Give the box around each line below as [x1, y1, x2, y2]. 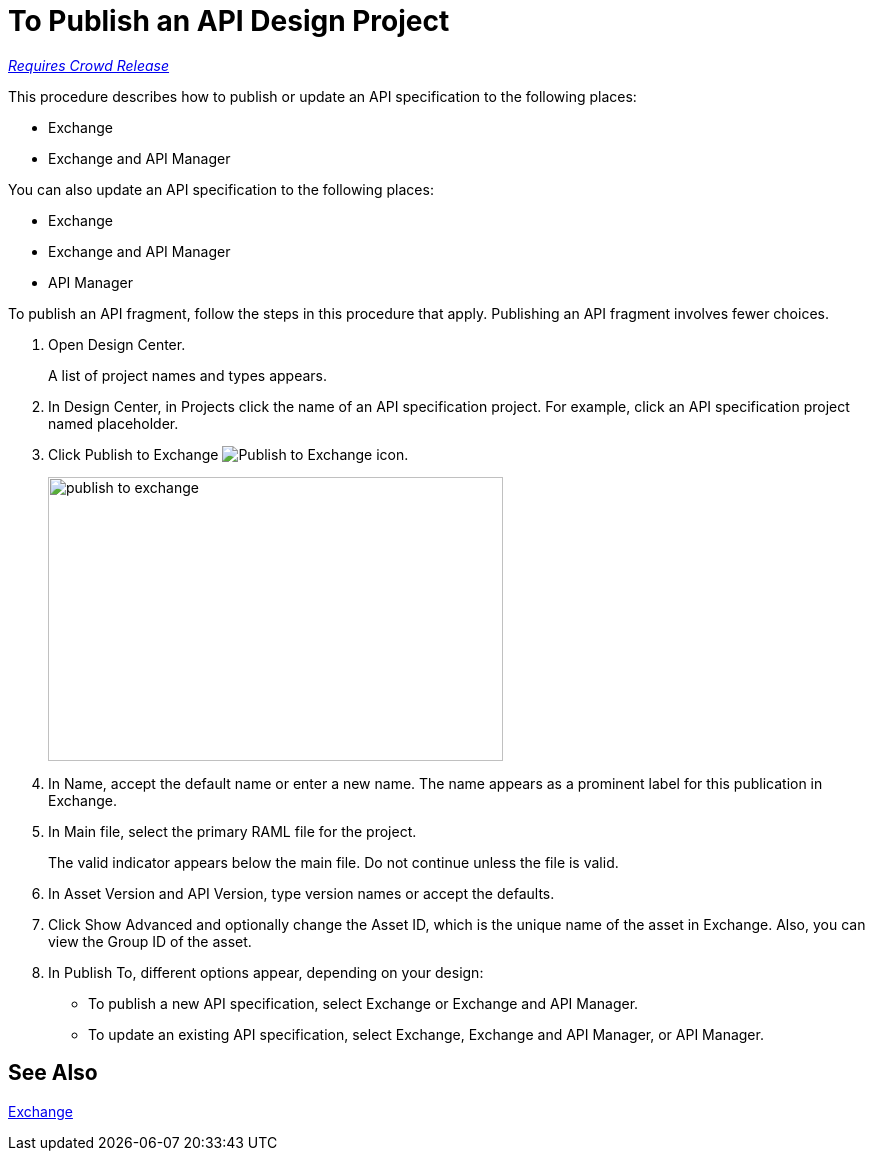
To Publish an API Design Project [8, 4, 450, 38]
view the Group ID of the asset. [48, 932, 252, 950]
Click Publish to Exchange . [48, 445, 409, 463]
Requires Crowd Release [8, 56, 170, 74]
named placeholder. [48, 414, 179, 432]
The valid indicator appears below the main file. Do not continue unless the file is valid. [48, 853, 619, 871]
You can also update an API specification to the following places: [8, 180, 434, 198]
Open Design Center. [48, 335, 186, 353]
